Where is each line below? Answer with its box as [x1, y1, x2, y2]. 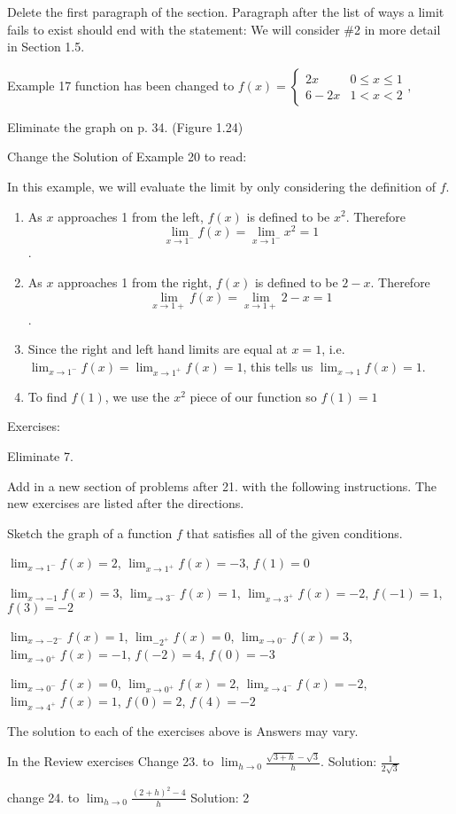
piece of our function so [189, 387, 317, 405]
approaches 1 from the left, [58, 207, 204, 225]
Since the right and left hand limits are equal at [27, 340, 288, 358]
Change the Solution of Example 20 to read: [7, 147, 247, 166]
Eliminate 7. [7, 446, 73, 465]
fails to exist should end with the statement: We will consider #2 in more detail [7, 20, 441, 38]
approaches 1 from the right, [58, 273, 213, 292]
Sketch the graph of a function [7, 523, 173, 542]
